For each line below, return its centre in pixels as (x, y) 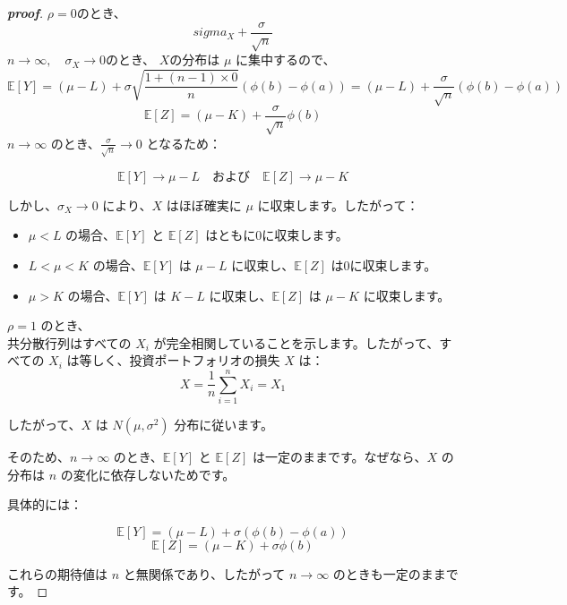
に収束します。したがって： (338, 205)
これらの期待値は (57, 573)
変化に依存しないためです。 (154, 474)
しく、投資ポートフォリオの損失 (186, 360)
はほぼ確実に (204, 205)
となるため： (184, 143)
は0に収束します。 (384, 264)
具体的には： (45, 504)
